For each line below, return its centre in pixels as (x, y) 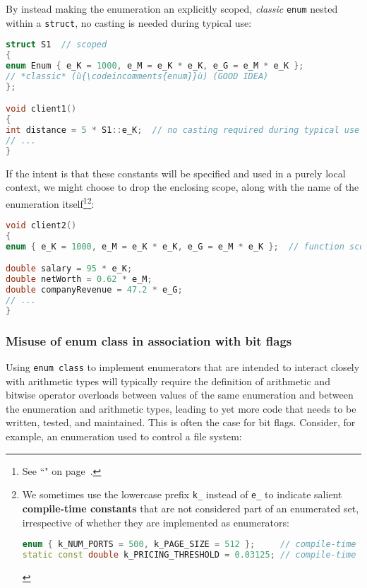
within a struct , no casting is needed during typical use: (129, 22)
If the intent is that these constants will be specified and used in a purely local (176, 173)
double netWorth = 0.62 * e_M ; (79, 280)
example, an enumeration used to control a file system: (124, 436)
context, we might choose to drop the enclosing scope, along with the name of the (182, 187)
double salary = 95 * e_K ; (69, 269)
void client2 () (41, 226)
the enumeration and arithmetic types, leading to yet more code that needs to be (181, 408)
